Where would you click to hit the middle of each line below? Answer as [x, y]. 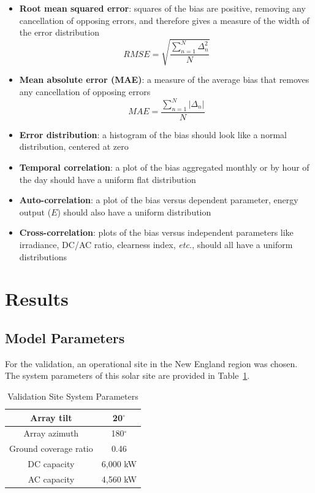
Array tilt [51, 417]
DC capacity [51, 464]
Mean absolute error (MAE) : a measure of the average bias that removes [164, 80]
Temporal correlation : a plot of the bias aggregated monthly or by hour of [164, 167]
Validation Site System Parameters [73, 396]
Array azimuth [51, 433]
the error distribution [59, 32]
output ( [35, 212]
